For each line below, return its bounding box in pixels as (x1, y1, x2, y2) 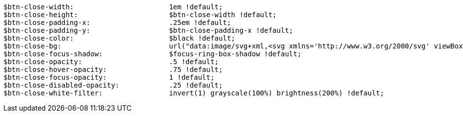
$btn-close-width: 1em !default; (3, 3, 223, 11)
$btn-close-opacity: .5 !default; (3, 58, 219, 66)
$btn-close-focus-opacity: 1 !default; (3, 73, 215, 81)
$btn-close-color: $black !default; (3, 34, 236, 42)
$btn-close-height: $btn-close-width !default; (3, 11, 277, 19)
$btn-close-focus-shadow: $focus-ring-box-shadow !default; (3, 50, 301, 58)
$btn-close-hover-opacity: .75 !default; (3, 66, 223, 73)
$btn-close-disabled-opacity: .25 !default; (3, 81, 223, 89)
